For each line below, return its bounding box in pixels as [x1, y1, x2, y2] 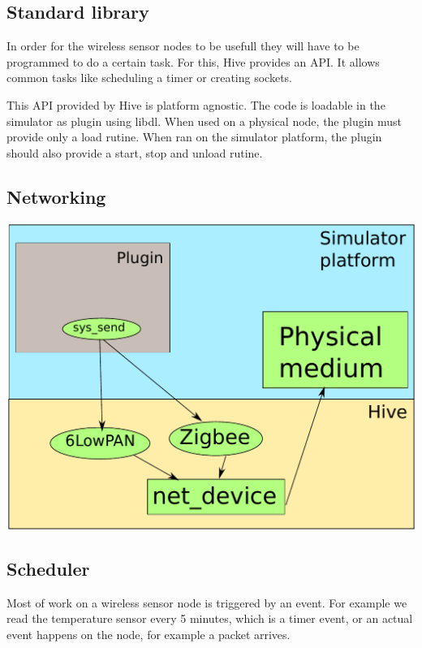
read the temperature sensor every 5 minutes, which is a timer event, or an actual [6, 610, 413, 627]
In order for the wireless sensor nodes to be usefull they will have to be [6, 37, 360, 54]
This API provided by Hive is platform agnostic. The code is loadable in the [6, 96, 385, 113]
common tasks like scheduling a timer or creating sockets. [6, 69, 293, 86]
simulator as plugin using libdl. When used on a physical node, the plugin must [6, 112, 403, 129]
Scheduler [6, 556, 90, 581]
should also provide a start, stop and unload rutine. [6, 144, 263, 161]
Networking [6, 184, 106, 209]
